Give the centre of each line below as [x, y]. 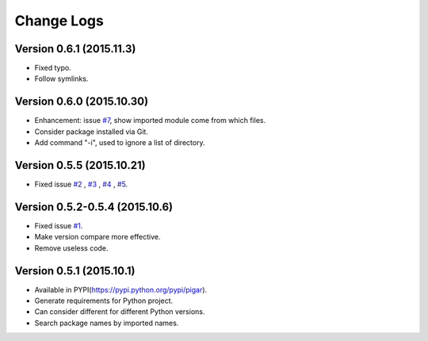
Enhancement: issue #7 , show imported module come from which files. [150, 121]
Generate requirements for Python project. [104, 301]
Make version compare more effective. [98, 237]
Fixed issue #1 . [59, 225]
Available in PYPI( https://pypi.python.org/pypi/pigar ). [121, 289]
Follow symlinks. [61, 79]
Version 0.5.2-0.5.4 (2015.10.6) [94, 207]
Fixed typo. [53, 68]
